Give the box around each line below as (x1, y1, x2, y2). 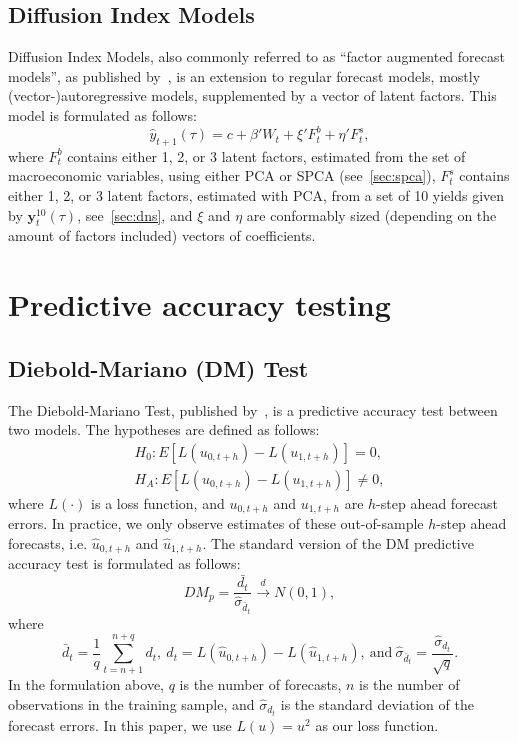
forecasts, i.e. (8, 532, 88, 553)
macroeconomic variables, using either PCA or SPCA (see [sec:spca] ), (8, 165, 436, 186)
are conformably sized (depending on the (246, 204, 497, 225)
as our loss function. (315, 715, 439, 736)
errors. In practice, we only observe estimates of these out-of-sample (8, 513, 424, 534)
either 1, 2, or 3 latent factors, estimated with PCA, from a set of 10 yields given (8, 185, 505, 206)
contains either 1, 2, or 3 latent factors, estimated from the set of (67, 145, 466, 166)
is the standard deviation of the (280, 694, 474, 715)
